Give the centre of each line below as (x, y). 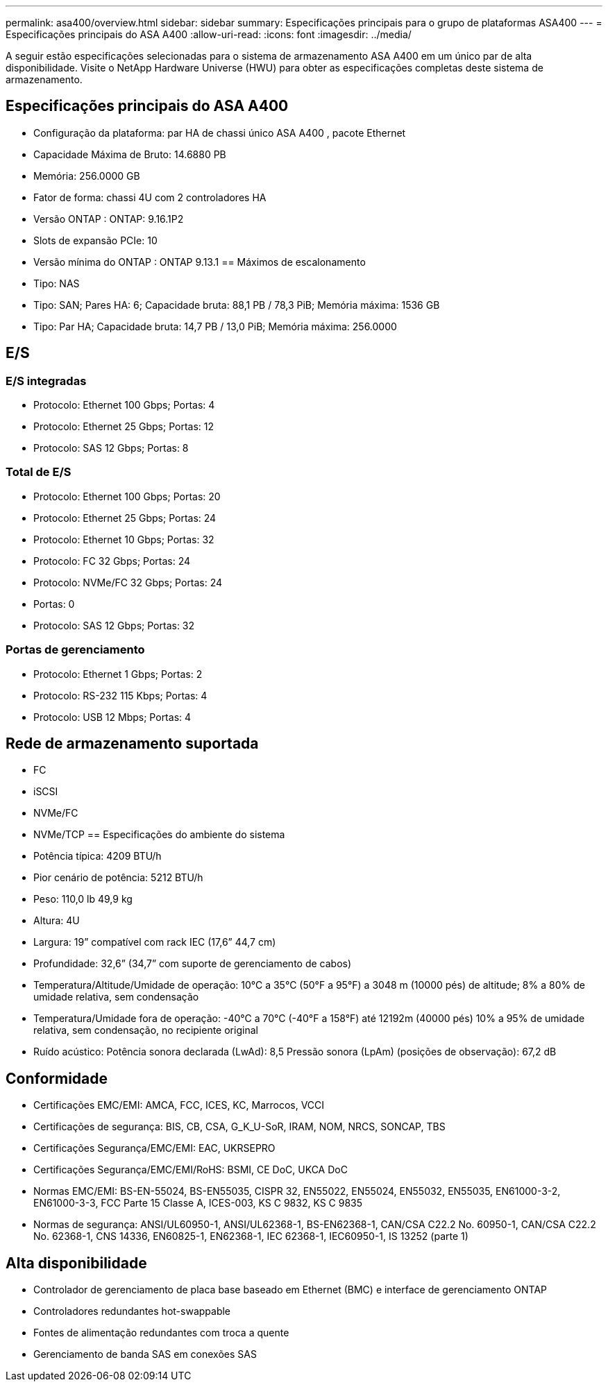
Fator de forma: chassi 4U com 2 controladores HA (150, 197)
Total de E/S (39, 472)
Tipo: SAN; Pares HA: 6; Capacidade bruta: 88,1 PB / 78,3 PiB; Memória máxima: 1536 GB (237, 305)
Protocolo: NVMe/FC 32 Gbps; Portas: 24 (128, 582)
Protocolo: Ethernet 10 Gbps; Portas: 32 (124, 539)
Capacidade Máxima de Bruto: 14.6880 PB (130, 154)
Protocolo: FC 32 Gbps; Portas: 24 (112, 561)
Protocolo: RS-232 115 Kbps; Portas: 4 (120, 695)
